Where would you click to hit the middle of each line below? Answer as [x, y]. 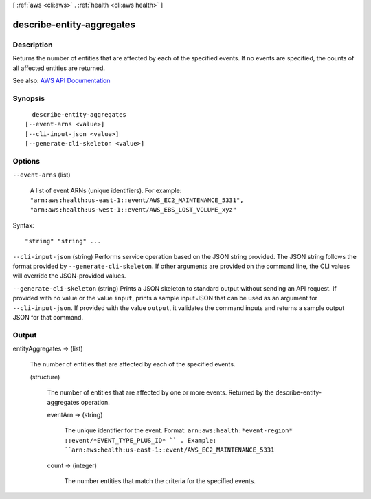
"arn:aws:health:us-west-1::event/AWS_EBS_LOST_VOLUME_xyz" [133, 210]
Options [26, 161]
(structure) [45, 377]
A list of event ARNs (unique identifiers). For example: [106, 190]
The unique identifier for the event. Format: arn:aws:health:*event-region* [179, 430]
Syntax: [23, 225]
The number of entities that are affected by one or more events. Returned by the [160, 392]
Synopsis [29, 98]
